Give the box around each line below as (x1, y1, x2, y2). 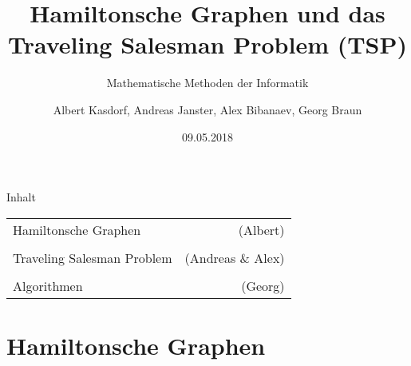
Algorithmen (13, 276, 83, 295)
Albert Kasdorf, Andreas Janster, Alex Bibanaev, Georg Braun (53, 101, 362, 117)
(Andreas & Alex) (184, 248, 285, 267)
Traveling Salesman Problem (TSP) (7, 28, 408, 61)
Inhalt (6, 189, 36, 205)
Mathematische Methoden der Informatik (106, 74, 309, 91)
